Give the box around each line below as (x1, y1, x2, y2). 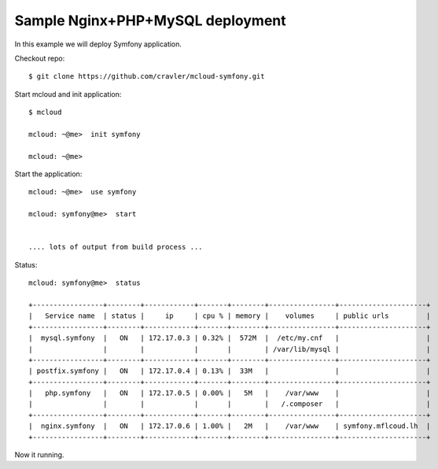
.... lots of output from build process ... (28, 242, 204, 252)
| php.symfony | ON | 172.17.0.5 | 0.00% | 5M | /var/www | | (28, 389, 431, 397)
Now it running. (14, 450, 64, 460)
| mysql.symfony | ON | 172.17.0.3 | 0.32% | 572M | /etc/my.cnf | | (28, 334, 431, 342)
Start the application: (14, 169, 83, 179)
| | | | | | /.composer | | (28, 400, 431, 408)
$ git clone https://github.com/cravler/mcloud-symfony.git (28, 72, 265, 81)
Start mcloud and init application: (14, 89, 122, 98)
